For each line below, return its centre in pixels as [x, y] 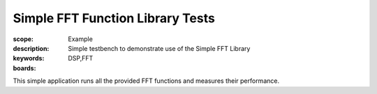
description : [31, 48]
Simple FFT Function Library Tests [114, 18]
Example [81, 39]
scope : [23, 39]
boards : [24, 68]
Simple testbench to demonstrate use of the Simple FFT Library [159, 48]
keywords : [29, 58]
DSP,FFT [81, 58]
